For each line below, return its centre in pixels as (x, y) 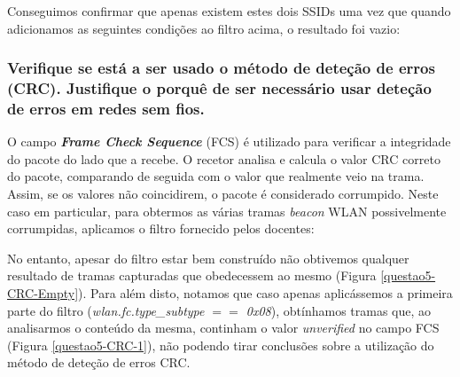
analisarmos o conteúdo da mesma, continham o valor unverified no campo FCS (223, 328)
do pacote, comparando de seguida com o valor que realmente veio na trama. (216, 176)
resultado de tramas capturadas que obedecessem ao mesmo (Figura (192, 275)
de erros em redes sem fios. (106, 108)
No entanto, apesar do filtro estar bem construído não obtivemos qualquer (208, 258)
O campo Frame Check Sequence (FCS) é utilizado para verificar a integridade (229, 141)
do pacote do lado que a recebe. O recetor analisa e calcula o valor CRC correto (224, 158)
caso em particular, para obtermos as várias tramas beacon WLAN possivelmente (227, 211)
